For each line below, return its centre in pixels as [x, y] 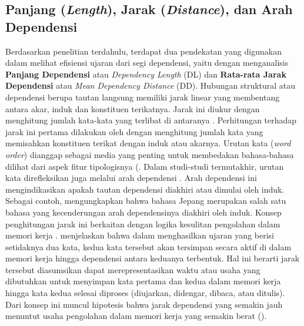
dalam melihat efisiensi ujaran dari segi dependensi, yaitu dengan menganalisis [147, 63]
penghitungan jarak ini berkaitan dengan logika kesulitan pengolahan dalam [143, 224]
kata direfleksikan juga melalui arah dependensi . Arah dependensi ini [131, 178]
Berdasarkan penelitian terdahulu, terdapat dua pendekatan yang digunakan [143, 51]
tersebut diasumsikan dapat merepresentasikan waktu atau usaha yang [133, 269]
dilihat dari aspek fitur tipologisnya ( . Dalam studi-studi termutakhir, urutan [145, 166]
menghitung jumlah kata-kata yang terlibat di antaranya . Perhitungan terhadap [151, 120]
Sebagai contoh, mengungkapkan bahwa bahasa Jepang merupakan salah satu [146, 201]
